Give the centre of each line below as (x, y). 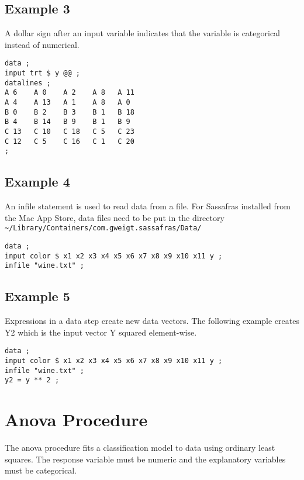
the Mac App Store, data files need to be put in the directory (115, 217)
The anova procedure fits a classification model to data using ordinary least (140, 448)
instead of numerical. (42, 44)
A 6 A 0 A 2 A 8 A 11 (70, 93)
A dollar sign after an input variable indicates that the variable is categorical (143, 33)
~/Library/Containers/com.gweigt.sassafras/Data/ (103, 228)
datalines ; (28, 83)
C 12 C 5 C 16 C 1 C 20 (70, 141)
